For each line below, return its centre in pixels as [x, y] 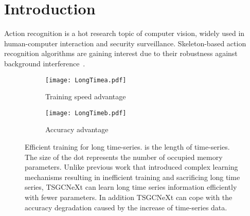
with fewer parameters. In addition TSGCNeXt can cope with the [129, 197]
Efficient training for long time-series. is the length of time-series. [127, 147]
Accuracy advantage [77, 129]
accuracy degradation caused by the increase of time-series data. [126, 207]
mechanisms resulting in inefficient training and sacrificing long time [132, 177]
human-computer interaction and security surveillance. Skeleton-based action [125, 43]
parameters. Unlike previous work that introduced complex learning [131, 167]
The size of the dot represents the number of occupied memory [124, 157]
